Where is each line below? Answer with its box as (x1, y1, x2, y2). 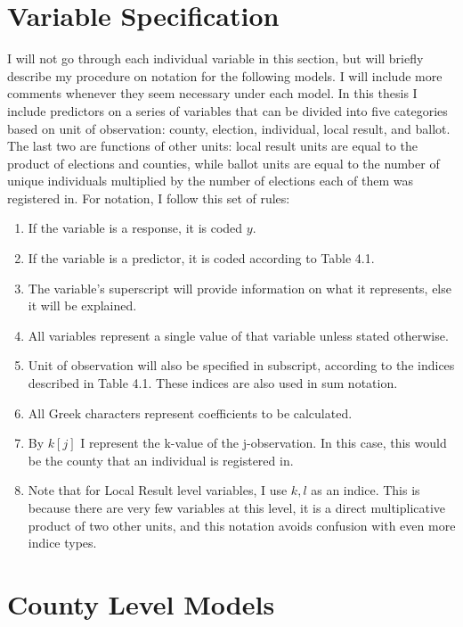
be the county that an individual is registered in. (28, 450, 294, 469)
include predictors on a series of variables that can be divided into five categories (7, 101, 448, 120)
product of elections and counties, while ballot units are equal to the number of (7, 153, 440, 172)
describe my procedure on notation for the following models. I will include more (7, 66, 443, 85)
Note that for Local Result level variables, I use (28, 481, 288, 499)
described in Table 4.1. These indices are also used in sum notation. (28, 374, 398, 392)
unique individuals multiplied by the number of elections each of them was (7, 171, 414, 190)
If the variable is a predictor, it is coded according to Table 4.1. (28, 249, 375, 268)
